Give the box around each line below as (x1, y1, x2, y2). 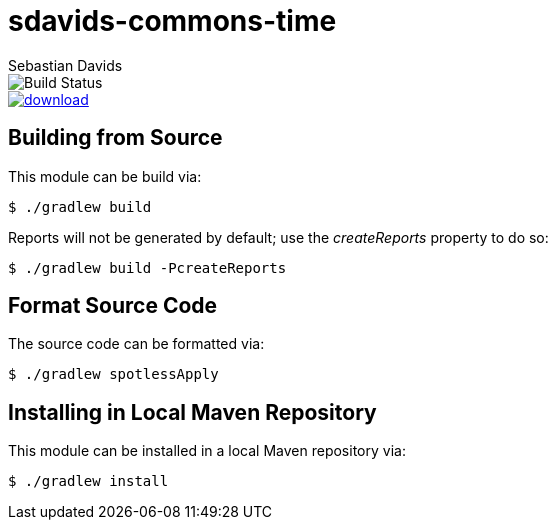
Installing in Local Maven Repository (8, 399, 377, 425)
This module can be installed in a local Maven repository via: (8, 442, 406, 460)
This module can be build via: (8, 167, 202, 185)
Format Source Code (8, 293, 218, 319)
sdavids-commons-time (8, 4, 337, 38)
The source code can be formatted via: (8, 335, 265, 353)
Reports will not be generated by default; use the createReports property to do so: (8, 228, 549, 246)
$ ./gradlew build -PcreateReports (8, 259, 287, 276)
